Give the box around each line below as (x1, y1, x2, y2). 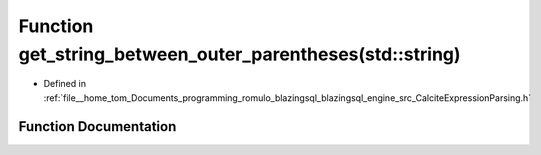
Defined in (43, 78, 87, 90)
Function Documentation (18, 118, 177, 135)
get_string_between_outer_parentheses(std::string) (18, 43, 461, 65)
